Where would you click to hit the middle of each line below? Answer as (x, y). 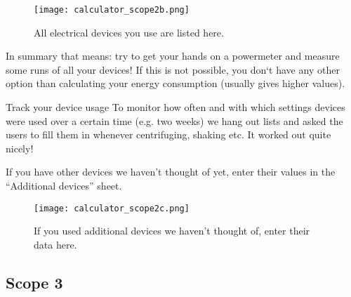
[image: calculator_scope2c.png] (112, 208)
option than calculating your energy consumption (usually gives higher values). (175, 83)
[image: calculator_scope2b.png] (112, 10)
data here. (55, 244)
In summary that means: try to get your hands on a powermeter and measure (173, 56)
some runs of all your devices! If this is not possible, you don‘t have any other (173, 69)
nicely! (20, 148)
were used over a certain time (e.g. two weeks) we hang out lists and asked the (174, 120)
